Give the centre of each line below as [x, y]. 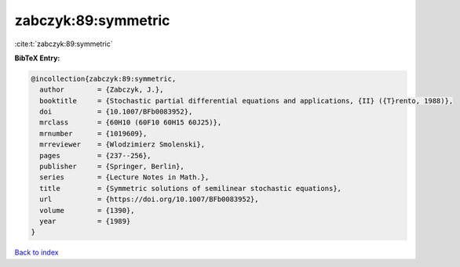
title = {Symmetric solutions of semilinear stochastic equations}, [190, 188]
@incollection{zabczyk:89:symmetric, [104, 79]
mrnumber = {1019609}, [93, 133]
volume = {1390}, [87, 210]
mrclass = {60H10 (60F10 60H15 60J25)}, [131, 123]
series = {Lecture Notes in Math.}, [124, 177]
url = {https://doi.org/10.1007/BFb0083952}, [149, 199]
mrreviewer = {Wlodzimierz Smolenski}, [122, 144]
